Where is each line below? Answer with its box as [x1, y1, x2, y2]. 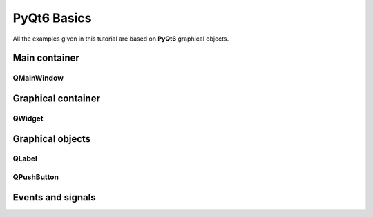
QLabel [12, 154, 37, 163]
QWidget [12, 114, 44, 123]
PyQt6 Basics [12, 10, 93, 25]
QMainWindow [12, 73, 64, 83]
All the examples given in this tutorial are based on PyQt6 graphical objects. [12, 34, 229, 43]
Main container [12, 52, 79, 64]
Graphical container [12, 92, 100, 104]
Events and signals [12, 192, 96, 203]
